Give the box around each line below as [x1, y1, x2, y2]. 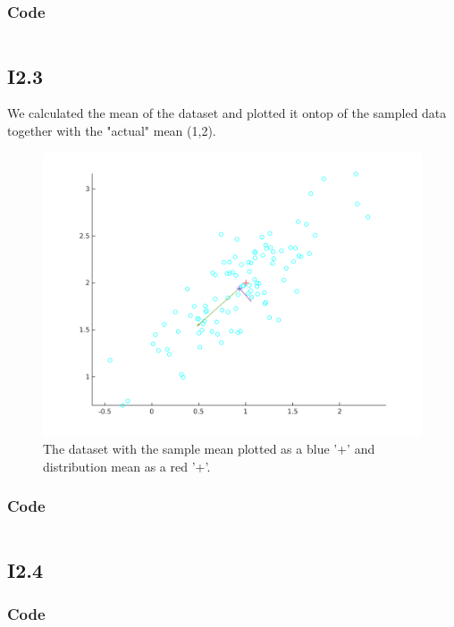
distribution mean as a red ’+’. [43, 456, 211, 475]
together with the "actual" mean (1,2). [7, 121, 216, 140]
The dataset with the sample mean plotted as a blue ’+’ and [43, 439, 375, 458]
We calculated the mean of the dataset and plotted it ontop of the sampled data [7, 104, 447, 122]
